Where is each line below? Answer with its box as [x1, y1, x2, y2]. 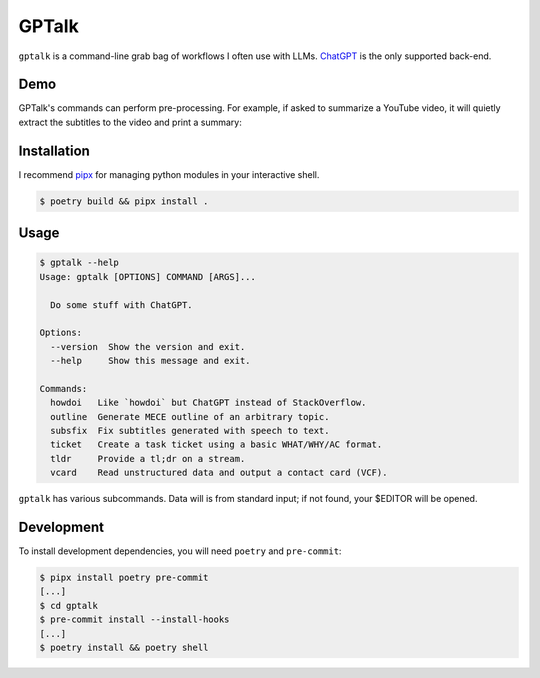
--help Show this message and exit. [50, 355, 251, 367]
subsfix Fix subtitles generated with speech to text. [50, 425, 330, 437]
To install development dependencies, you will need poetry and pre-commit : [18, 545, 342, 557]
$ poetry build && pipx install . [39, 195, 209, 207]
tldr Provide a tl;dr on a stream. [50, 453, 246, 464]
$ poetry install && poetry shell [39, 642, 209, 654]
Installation [18, 142, 90, 159]
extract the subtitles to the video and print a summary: [18, 116, 242, 128]
